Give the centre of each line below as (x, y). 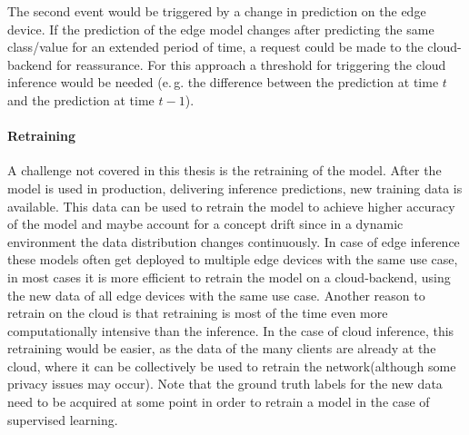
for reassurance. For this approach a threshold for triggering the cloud (251, 64)
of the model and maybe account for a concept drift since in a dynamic (205, 224)
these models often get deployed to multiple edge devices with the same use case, (233, 259)
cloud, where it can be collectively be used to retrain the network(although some (232, 366)
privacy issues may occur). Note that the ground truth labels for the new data (225, 384)
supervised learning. (63, 419)
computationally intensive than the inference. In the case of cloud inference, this (231, 330)
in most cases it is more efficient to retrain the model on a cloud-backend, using (229, 277)
